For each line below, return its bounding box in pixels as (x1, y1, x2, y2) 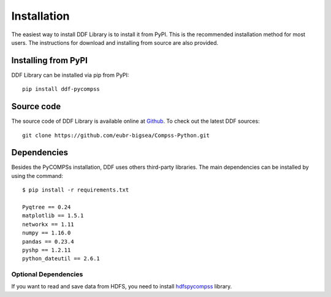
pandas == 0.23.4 (22, 238, 74, 245)
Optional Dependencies (11, 270, 83, 279)
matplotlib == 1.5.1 (22, 212, 84, 219)
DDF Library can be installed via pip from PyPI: (11, 71, 129, 79)
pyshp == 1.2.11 (22, 246, 71, 253)
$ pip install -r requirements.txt (22, 187, 129, 193)
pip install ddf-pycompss (22, 86, 101, 93)
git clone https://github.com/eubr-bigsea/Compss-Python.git (22, 132, 210, 139)
